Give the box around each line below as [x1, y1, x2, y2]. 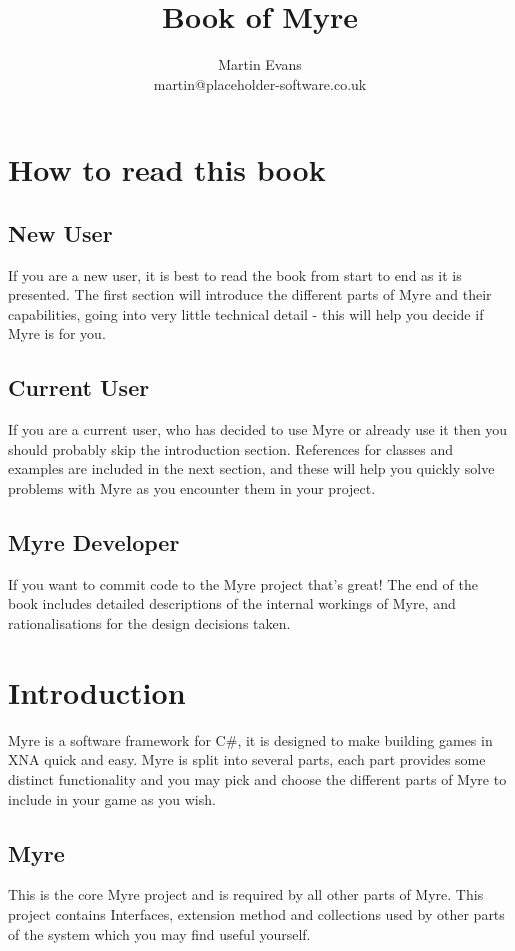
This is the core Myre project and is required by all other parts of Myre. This [8, 884, 484, 905]
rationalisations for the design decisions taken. [8, 613, 291, 634]
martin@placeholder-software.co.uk [153, 73, 367, 94]
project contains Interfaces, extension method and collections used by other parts [8, 903, 505, 924]
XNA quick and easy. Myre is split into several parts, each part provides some [8, 749, 486, 770]
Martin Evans [218, 54, 302, 75]
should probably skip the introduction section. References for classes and [8, 438, 454, 459]
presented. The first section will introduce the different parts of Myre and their [8, 284, 492, 305]
